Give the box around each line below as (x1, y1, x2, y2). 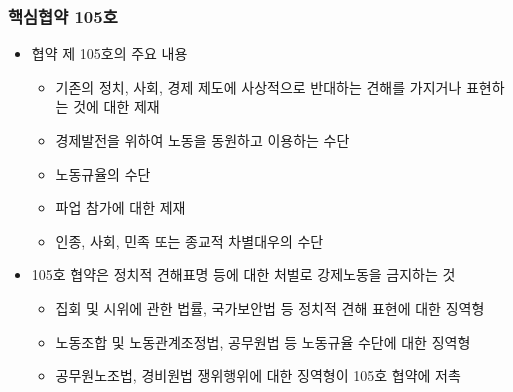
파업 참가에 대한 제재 (55, 197, 186, 218)
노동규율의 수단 (55, 163, 151, 184)
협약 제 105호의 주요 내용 (31, 43, 188, 64)
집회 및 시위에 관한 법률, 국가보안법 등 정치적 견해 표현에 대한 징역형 (55, 297, 485, 318)
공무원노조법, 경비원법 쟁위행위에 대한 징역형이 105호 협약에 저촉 (55, 365, 461, 386)
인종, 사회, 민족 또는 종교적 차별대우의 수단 (55, 230, 324, 251)
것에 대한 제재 (73, 96, 160, 117)
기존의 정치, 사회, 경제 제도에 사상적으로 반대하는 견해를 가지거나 (55, 76, 462, 97)
